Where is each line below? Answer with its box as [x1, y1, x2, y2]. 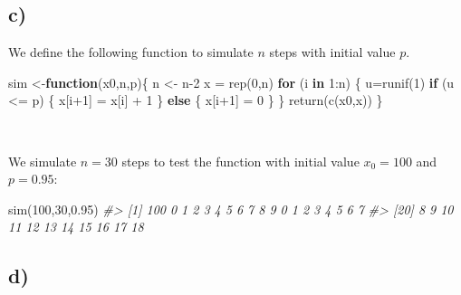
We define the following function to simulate [8, 43, 254, 62]
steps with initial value [269, 43, 396, 62]
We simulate [8, 151, 77, 170]
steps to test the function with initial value [121, 151, 360, 170]
